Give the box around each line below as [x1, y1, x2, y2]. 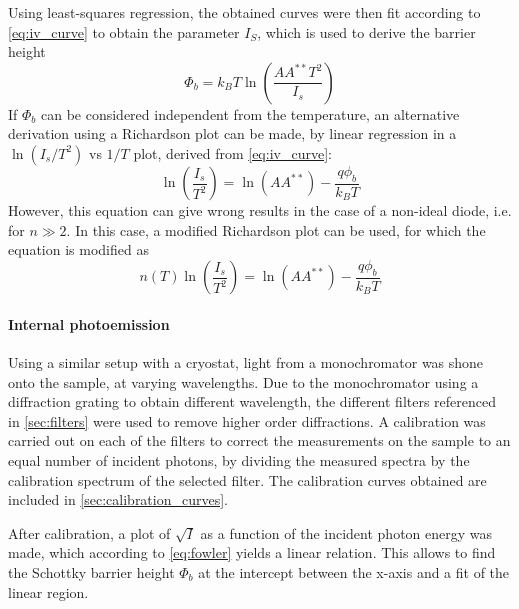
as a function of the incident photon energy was [200, 522, 493, 543]
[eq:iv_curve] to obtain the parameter [8, 21, 240, 42]
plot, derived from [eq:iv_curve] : [133, 142, 332, 163]
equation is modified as [8, 239, 149, 260]
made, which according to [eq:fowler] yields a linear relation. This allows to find [8, 542, 496, 563]
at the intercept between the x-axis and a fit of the [198, 561, 510, 582]
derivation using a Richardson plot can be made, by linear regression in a [8, 123, 457, 144]
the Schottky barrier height [8, 561, 175, 582]
